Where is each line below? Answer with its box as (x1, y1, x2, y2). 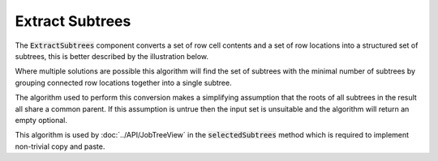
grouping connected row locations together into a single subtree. (15, 78, 232, 87)
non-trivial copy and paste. (15, 142, 105, 151)
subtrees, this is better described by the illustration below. (15, 51, 209, 61)
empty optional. (15, 115, 68, 125)
